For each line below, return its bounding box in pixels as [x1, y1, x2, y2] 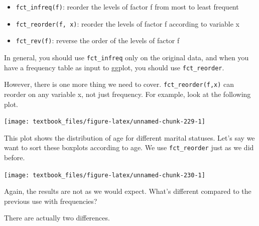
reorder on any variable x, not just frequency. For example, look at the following [4, 88, 251, 99]
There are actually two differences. [4, 212, 110, 223]
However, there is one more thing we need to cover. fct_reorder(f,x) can [4, 79, 234, 89]
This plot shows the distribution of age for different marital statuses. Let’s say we [4, 132, 255, 143]
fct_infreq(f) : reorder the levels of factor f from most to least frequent [16, 2, 239, 12]
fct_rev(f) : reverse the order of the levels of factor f [16, 35, 180, 46]
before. [4, 152, 25, 163]
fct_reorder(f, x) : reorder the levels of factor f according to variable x [16, 18, 239, 29]
